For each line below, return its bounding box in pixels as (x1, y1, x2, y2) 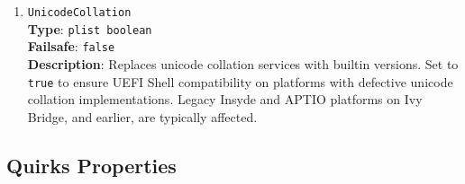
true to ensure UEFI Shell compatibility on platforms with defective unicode (27, 72, 453, 91)
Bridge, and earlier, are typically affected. (27, 107, 258, 126)
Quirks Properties (6, 151, 177, 179)
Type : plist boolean (27, 19, 152, 38)
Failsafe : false (27, 37, 115, 56)
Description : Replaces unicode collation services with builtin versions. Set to (27, 54, 459, 73)
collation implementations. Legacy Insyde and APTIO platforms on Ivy (27, 90, 423, 109)
